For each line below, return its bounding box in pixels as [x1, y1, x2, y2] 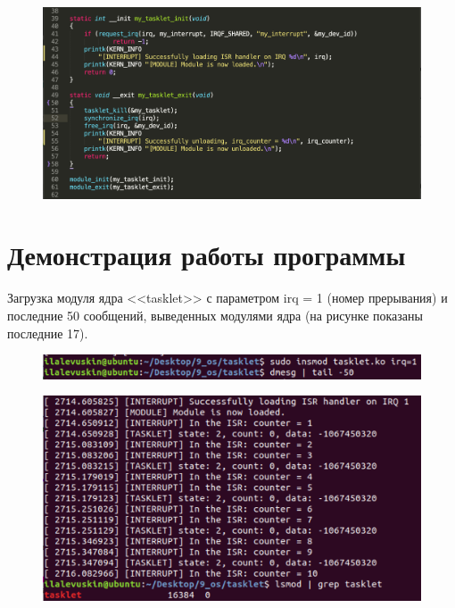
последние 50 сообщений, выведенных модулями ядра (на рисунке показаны [7, 306, 423, 324]
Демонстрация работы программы [7, 237, 406, 273]
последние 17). [7, 323, 88, 342]
